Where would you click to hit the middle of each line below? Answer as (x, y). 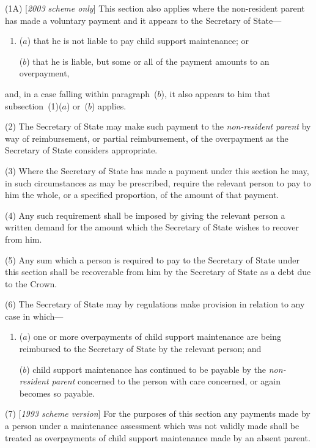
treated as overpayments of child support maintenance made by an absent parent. (158, 437)
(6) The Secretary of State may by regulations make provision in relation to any (155, 304)
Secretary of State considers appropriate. (81, 150)
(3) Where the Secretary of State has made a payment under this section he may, (157, 170)
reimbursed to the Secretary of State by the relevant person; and (140, 349)
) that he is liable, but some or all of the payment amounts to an (148, 61)
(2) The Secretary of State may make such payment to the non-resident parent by (158, 126)
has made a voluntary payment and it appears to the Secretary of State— (143, 20)
